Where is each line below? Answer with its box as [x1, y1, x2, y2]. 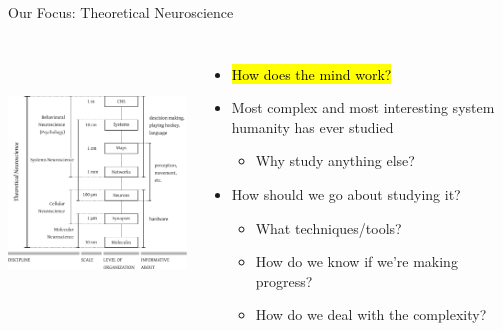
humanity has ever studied [231, 116, 394, 137]
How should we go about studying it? [231, 183, 461, 204]
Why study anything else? [255, 150, 415, 171]
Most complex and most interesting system [231, 97, 495, 118]
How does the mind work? [231, 63, 392, 84]
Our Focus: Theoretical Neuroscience [8, 2, 234, 22]
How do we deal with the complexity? [255, 304, 487, 325]
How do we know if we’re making [255, 251, 458, 272]
